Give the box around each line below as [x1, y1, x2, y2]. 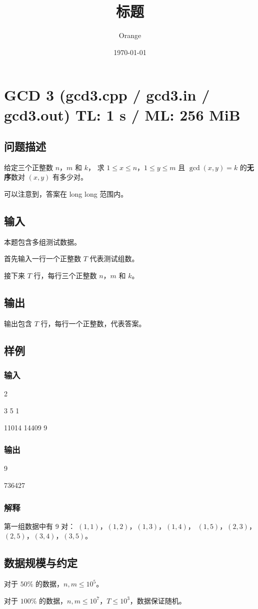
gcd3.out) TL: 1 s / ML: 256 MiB [4, 104, 240, 125]
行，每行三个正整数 [33, 270, 97, 281]
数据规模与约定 [4, 555, 77, 570]
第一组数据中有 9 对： [4, 520, 75, 531]
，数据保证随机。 [129, 595, 186, 605]
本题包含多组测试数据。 [4, 236, 81, 247]
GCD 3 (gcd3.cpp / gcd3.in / [4, 85, 210, 105]
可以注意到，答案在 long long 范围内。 [4, 189, 128, 199]
